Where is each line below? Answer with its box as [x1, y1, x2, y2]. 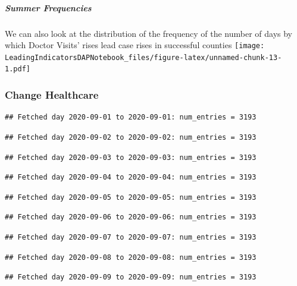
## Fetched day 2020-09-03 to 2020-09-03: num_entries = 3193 [5, 153, 257, 162]
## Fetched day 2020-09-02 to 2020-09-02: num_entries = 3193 [5, 133, 257, 142]
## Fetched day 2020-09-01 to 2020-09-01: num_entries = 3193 [5, 113, 257, 122]
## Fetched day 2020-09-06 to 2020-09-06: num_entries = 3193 [5, 213, 257, 222]
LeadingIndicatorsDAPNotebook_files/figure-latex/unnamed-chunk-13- [5, 53, 282, 62]
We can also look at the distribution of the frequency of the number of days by [5, 27, 292, 39]
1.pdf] [5, 65, 30, 74]
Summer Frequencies [5, 1, 92, 14]
